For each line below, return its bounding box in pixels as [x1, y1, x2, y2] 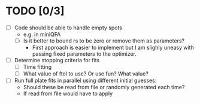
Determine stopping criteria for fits [14, 57, 100, 64]
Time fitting [23, 63, 52, 71]
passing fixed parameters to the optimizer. [32, 50, 137, 57]
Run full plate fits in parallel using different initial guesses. [14, 77, 157, 84]
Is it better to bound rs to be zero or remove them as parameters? [23, 37, 185, 44]
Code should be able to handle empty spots [14, 24, 123, 31]
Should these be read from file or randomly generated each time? [23, 84, 185, 91]
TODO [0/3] [5, 4, 65, 18]
